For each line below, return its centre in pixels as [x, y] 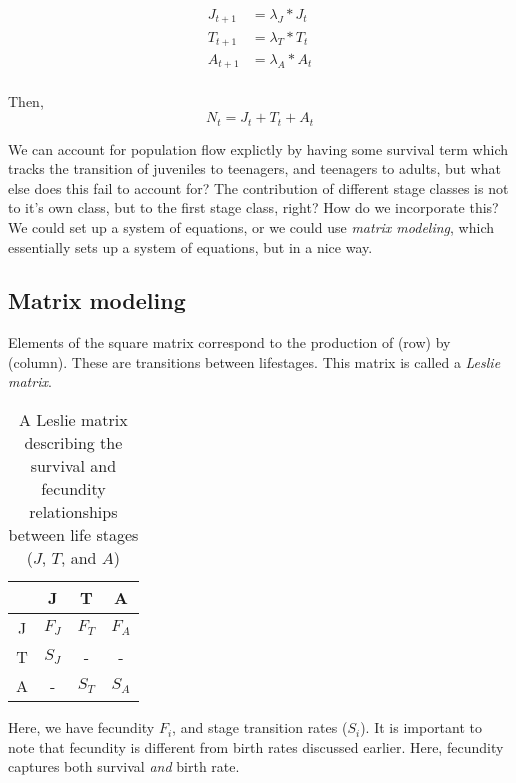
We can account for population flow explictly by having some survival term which [258, 148]
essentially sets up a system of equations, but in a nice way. [190, 246]
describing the [73, 443]
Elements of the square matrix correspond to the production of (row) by [229, 342]
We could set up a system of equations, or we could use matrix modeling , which [251, 226]
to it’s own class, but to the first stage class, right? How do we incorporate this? [253, 207]
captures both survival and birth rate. [124, 766]
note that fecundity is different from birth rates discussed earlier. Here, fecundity [256, 746]
